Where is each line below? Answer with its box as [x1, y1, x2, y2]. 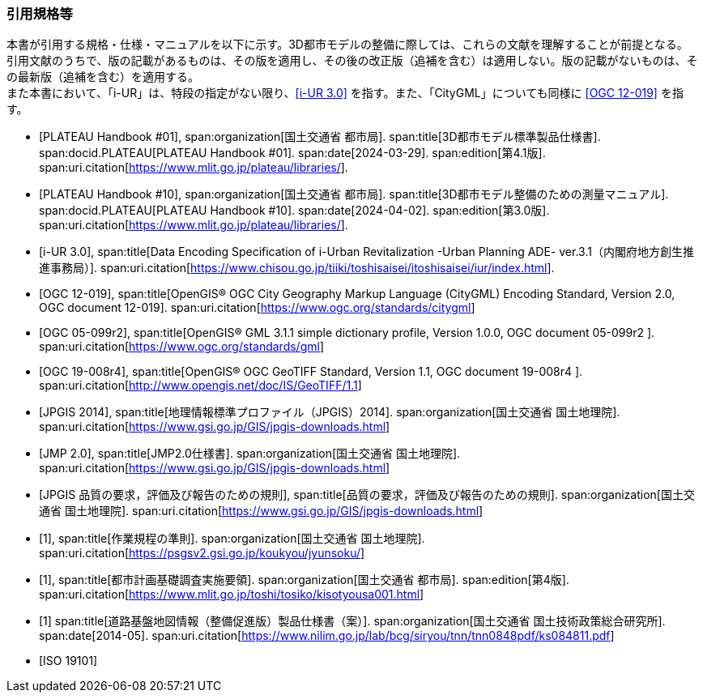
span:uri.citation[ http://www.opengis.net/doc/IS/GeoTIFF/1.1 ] [39, 378, 362, 393]
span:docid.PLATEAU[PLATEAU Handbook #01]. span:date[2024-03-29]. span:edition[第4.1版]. [39, 146, 546, 160]
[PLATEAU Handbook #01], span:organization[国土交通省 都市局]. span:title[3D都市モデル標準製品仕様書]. [39, 130, 601, 144]
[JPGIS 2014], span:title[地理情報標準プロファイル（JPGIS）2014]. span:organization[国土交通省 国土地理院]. [39, 405, 620, 420]
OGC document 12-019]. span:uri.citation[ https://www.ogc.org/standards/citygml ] [39, 300, 475, 315]
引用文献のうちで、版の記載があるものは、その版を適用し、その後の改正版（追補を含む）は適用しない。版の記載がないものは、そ [6, 53, 698, 68]
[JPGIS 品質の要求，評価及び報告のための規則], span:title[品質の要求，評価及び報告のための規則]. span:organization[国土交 [39, 488, 695, 502]
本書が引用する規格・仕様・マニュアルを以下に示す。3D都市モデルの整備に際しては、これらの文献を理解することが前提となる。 [6, 37, 688, 52]
